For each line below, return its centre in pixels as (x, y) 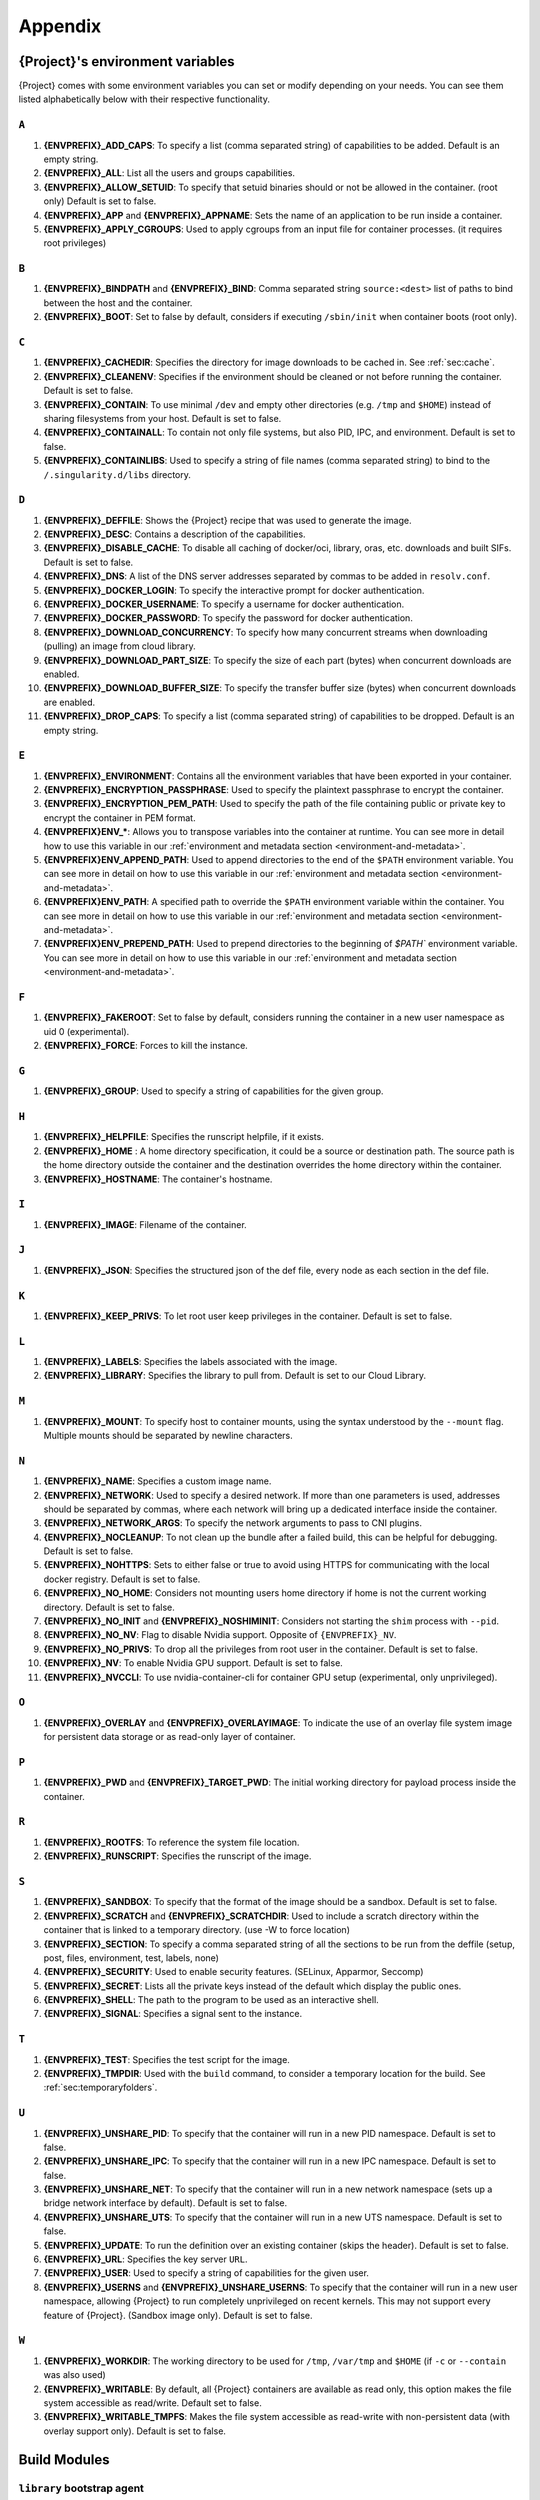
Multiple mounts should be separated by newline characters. (168, 1435)
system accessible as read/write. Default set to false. (152, 2402)
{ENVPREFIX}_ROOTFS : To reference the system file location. (171, 1842)
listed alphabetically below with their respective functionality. (144, 99)
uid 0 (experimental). (86, 1031)
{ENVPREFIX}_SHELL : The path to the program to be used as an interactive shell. (211, 2000)
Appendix (60, 26)
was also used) (75, 2375)
